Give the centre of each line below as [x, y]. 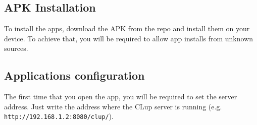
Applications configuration [74, 75]
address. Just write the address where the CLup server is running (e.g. [113, 106]
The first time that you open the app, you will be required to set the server [121, 97]
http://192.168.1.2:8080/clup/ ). [59, 116]
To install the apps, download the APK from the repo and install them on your [127, 28]
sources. [16, 48]
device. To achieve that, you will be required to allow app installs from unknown [129, 38]
